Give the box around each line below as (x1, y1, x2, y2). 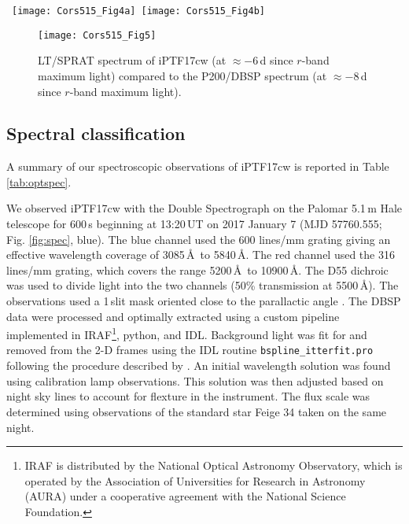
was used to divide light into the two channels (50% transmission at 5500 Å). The (6, 277, 399, 293)
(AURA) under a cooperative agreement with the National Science (24, 488, 346, 504)
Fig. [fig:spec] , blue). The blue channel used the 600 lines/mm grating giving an (6, 231, 391, 247)
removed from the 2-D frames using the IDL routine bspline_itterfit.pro (6, 341, 374, 358)
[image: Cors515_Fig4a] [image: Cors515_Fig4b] (12, 6, 265, 17)
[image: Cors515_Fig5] (38, 29, 157, 41)
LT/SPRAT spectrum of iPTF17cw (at (38, 52, 227, 68)
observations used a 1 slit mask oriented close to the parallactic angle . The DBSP (6, 293, 401, 309)
